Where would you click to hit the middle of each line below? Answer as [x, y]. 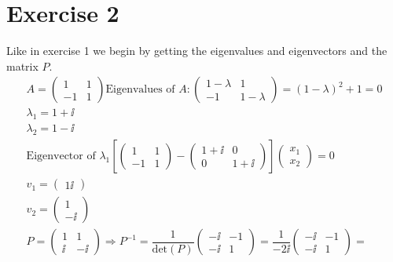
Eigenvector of [61, 156]
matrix [22, 65]
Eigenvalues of [140, 90]
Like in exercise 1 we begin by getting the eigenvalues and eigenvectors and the [197, 51]
